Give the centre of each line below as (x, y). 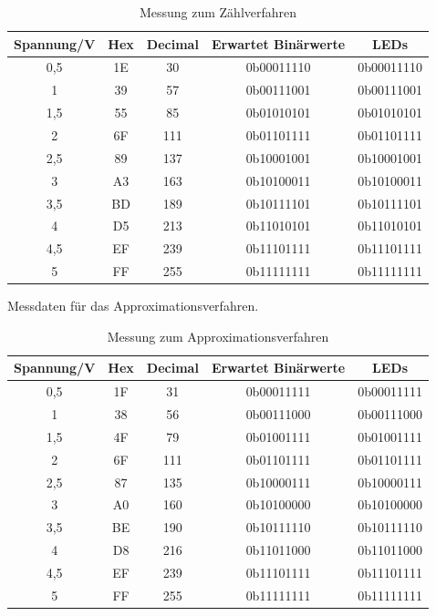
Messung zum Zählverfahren (218, 12)
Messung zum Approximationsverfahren (218, 336)
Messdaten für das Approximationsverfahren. (133, 306)
